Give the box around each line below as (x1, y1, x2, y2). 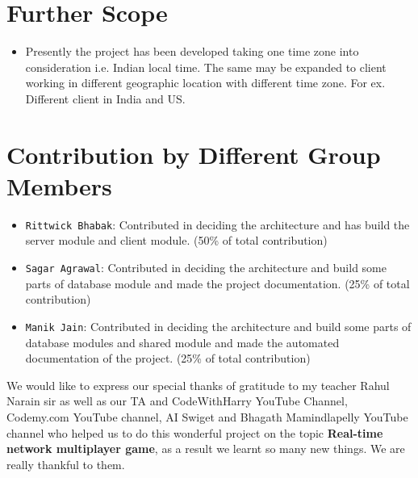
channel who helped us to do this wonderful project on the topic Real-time (6, 424, 383, 441)
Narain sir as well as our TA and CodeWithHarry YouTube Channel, (6, 392, 348, 409)
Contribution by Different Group (6, 137, 381, 170)
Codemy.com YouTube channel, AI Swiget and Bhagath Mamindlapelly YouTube (6, 408, 408, 425)
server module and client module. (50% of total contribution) (25, 232, 328, 249)
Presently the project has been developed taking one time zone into (25, 43, 359, 60)
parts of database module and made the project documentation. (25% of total (25, 275, 410, 291)
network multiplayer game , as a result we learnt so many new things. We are (6, 440, 405, 457)
